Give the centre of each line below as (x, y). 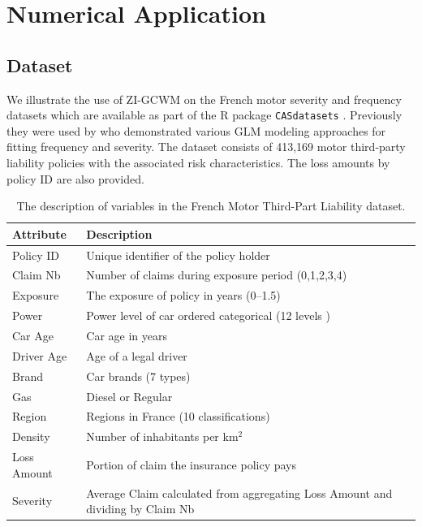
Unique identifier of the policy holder (178, 255)
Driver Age (40, 355)
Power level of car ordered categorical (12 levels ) (208, 315)
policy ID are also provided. (75, 178)
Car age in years (127, 336)
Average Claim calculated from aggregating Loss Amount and (239, 492)
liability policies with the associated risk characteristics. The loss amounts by (198, 163)
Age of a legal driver (137, 355)
